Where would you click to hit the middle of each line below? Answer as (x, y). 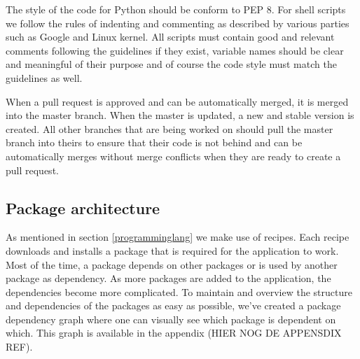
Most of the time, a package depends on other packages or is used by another (172, 264)
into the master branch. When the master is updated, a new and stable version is (180, 115)
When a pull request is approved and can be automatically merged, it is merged (177, 101)
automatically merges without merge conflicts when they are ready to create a (173, 156)
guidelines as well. (44, 77)
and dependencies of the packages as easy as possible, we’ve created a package (173, 305)
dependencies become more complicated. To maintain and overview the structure (179, 291)
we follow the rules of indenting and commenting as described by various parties (178, 23)
